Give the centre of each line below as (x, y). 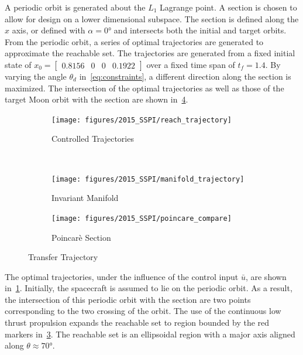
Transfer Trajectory (63, 257)
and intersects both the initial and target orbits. (200, 30)
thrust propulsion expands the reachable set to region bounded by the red (137, 322)
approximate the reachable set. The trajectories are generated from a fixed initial (150, 53)
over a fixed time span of (191, 64)
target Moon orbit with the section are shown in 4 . (97, 99)
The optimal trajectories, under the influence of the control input (122, 276)
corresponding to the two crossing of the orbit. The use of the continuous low (143, 311)
